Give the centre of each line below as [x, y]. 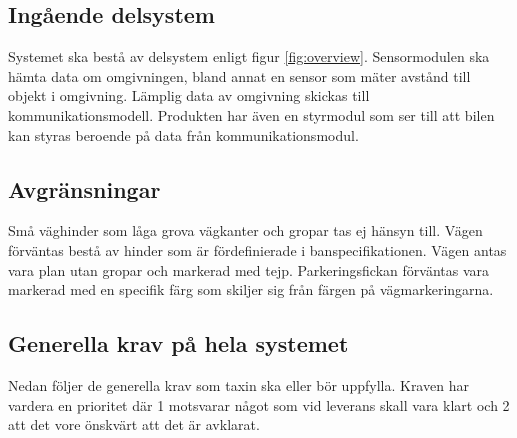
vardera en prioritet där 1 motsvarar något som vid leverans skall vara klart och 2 [259, 404]
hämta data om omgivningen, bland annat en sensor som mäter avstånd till [239, 75]
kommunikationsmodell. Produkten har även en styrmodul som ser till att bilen [251, 114]
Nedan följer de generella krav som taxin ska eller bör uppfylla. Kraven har [238, 384]
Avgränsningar [84, 188]
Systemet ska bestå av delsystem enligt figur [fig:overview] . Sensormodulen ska [249, 56]
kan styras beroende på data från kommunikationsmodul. [183, 134]
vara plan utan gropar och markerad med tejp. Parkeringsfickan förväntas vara [249, 269]
